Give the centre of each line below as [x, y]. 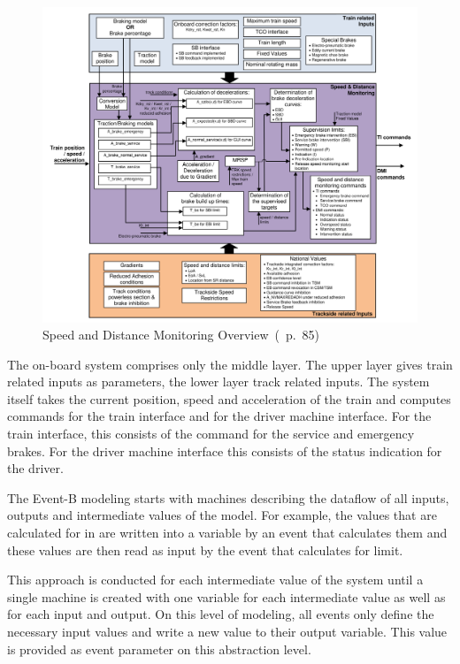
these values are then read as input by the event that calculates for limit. [205, 550]
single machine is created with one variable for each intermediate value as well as [226, 596]
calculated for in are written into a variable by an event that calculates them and [227, 533]
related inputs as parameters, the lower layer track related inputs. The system [218, 382]
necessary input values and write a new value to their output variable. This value [227, 631]
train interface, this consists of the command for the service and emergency [211, 434]
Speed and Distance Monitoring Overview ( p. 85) [181, 335]
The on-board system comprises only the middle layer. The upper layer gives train [230, 364]
